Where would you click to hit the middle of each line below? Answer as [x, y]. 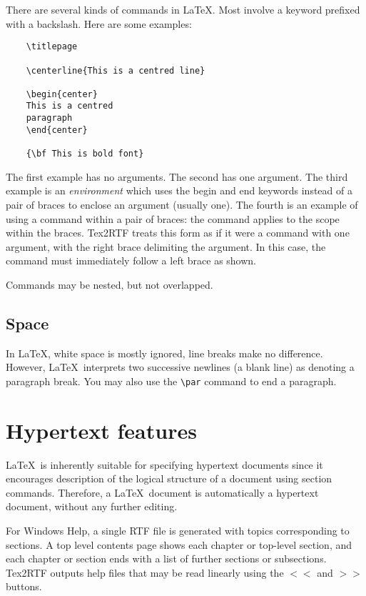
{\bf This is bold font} [85, 154]
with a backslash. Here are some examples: [99, 23]
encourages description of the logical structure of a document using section [169, 478]
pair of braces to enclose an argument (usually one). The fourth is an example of [182, 204]
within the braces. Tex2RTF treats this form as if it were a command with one [178, 233]
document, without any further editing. [92, 506]
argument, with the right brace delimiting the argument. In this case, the [166, 246]
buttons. [24, 586]
